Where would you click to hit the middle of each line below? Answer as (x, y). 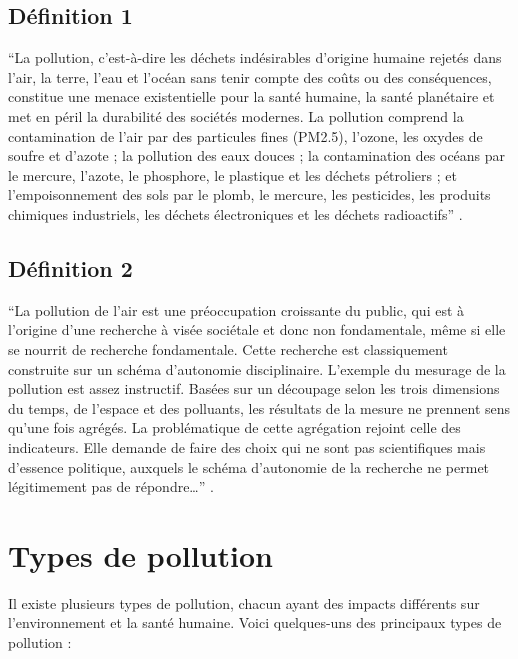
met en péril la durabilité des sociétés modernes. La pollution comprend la (236, 115)
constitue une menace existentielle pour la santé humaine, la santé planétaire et (251, 96)
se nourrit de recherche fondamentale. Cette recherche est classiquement (228, 348)
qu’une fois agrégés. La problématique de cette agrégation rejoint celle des (234, 427)
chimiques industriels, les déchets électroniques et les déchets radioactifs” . (235, 213)
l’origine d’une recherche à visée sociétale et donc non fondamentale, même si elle (257, 329)
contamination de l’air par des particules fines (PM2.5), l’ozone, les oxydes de (245, 135)
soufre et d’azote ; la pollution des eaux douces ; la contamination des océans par (257, 155)
